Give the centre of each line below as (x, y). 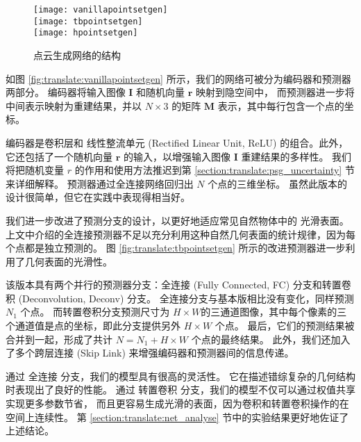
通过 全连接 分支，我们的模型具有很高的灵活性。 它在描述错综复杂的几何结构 (180, 376)
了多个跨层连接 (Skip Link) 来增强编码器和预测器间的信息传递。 (150, 353)
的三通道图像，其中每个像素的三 (274, 312)
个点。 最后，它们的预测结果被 (285, 326)
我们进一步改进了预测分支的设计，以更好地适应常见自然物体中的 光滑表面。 (177, 220)
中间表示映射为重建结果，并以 (74, 105)
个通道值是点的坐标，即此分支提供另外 (93, 326)
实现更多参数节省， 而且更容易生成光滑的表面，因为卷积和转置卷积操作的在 (177, 403)
